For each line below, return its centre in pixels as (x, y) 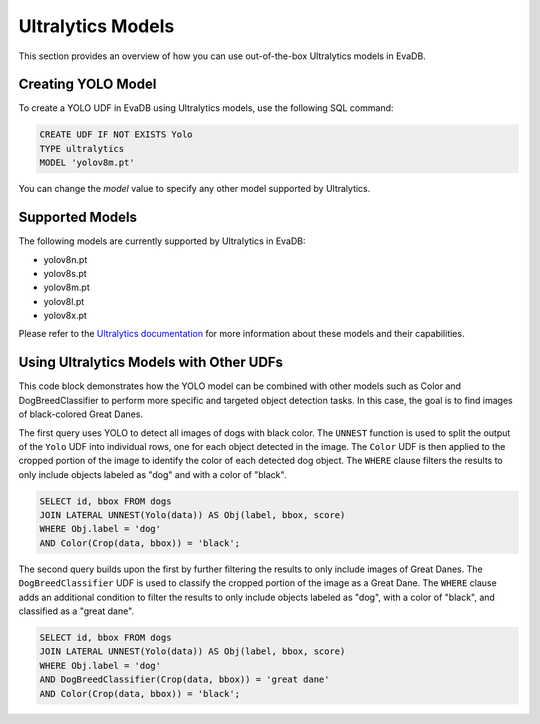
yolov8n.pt (65, 259)
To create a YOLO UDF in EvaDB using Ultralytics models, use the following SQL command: (206, 108)
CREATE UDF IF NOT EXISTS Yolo (116, 134)
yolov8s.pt (65, 273)
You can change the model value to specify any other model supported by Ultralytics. (194, 189)
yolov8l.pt (64, 301)
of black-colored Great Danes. (81, 414)
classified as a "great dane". (76, 611)
